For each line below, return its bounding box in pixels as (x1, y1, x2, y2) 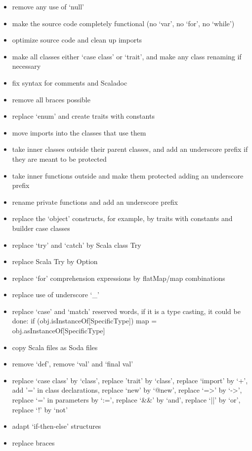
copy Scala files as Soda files (12, 342, 98, 352)
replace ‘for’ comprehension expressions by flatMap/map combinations (12, 272, 225, 283)
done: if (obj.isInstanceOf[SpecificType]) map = (12, 316, 157, 326)
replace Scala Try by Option (12, 256, 98, 267)
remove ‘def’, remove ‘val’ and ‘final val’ (12, 359, 133, 369)
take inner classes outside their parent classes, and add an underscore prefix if (12, 144, 248, 154)
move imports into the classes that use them (12, 127, 146, 137)
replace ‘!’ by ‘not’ (12, 404, 68, 414)
